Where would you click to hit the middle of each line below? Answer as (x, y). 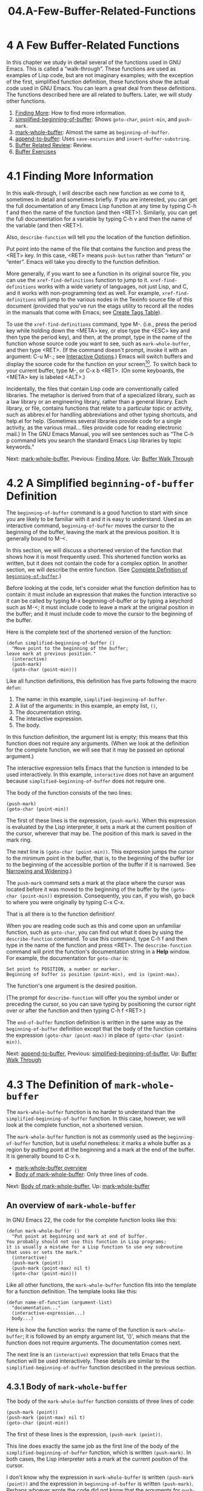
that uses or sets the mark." (45, 1253)
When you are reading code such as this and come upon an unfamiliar (94, 926)
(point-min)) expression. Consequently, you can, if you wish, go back (107, 896)
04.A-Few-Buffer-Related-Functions (102, 11)
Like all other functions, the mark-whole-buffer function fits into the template (101, 1285)
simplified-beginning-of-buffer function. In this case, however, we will (96, 1119)
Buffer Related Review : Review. (54, 145)
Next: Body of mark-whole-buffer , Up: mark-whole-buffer (78, 1186)
